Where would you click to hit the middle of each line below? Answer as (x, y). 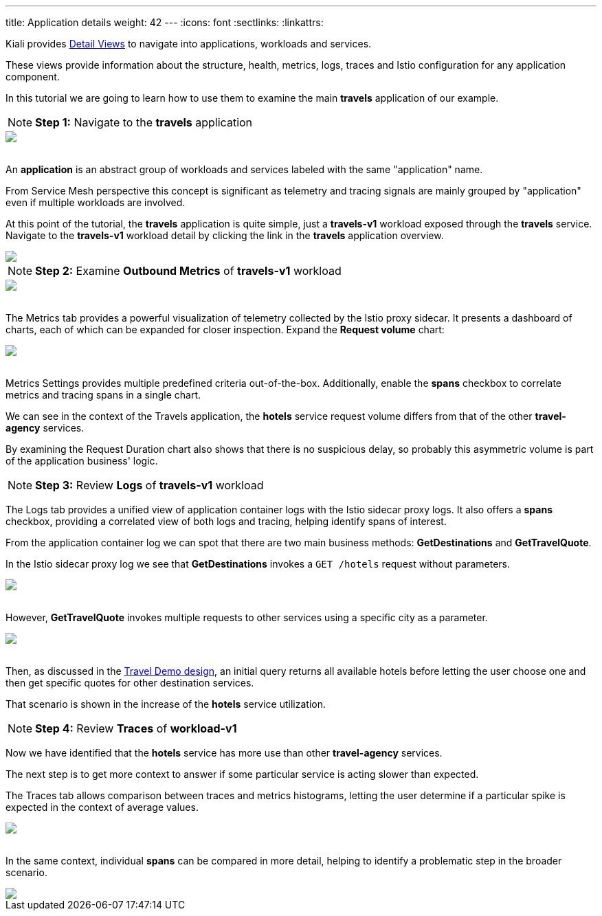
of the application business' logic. (82, 461)
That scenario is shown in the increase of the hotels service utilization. (166, 704)
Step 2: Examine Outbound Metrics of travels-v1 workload (188, 271)
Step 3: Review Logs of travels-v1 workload (149, 485)
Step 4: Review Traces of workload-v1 (136, 728)
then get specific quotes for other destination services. (130, 683)
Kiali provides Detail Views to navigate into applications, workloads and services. (189, 44)
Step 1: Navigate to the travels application (144, 122)
